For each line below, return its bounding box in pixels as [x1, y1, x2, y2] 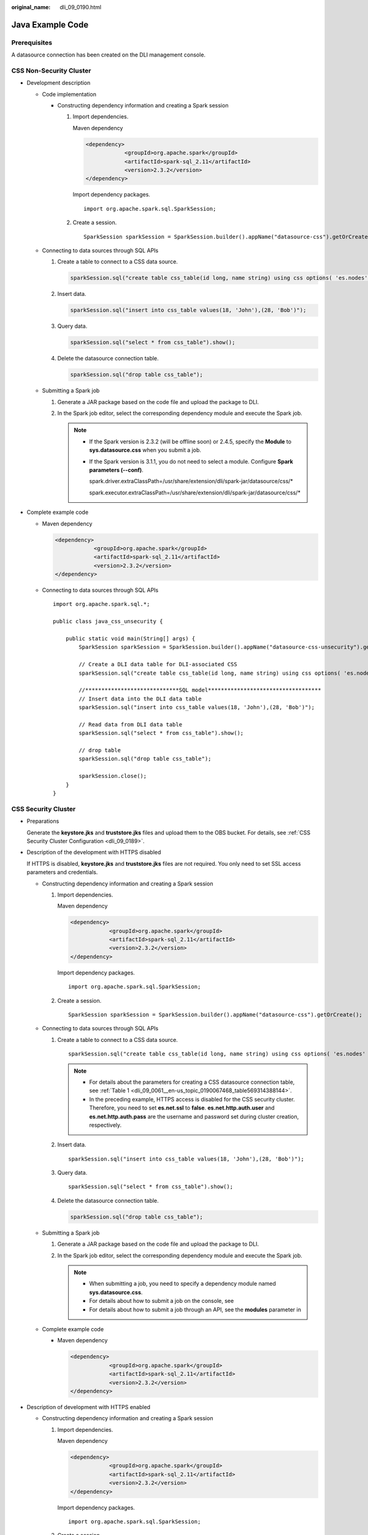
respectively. [89, 1121, 122, 1129]
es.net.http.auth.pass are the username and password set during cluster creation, [89, 1113, 299, 1120]
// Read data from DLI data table [79, 721, 183, 728]
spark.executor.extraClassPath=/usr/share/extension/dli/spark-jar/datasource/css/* [89, 489, 301, 496]
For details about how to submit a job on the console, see [89, 1297, 234, 1305]
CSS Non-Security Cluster [11, 66, 91, 75]
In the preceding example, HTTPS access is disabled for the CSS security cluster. [89, 1095, 295, 1103]
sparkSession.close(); [79, 772, 147, 780]
